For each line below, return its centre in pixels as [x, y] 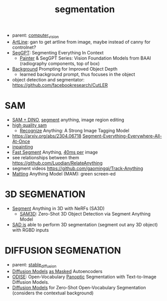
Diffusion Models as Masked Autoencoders [57, 271]
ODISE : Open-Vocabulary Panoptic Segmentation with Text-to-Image [84, 277]
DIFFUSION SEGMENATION [63, 251]
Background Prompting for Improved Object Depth [65, 69]
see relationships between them [46, 157]
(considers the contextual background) [53, 293]
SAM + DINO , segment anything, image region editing [68, 119]
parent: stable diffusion [34, 265]
